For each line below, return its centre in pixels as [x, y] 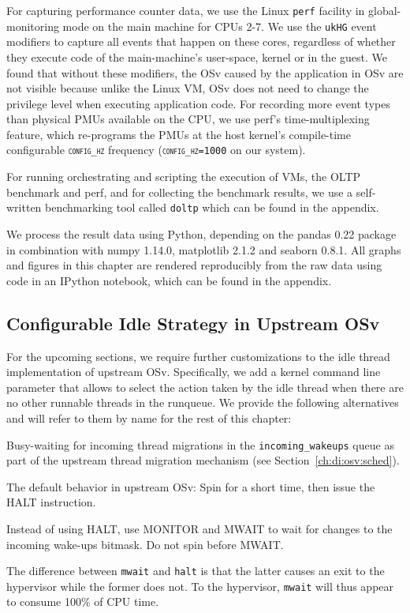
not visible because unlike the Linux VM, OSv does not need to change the [188, 88]
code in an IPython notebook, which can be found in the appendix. [169, 280]
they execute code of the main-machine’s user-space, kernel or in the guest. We [197, 56]
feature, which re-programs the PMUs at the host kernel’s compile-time [179, 134]
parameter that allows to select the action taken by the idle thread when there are [205, 387]
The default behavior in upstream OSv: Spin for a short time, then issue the [191, 486]
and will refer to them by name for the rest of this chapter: [149, 417]
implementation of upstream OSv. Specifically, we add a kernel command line [194, 372]
